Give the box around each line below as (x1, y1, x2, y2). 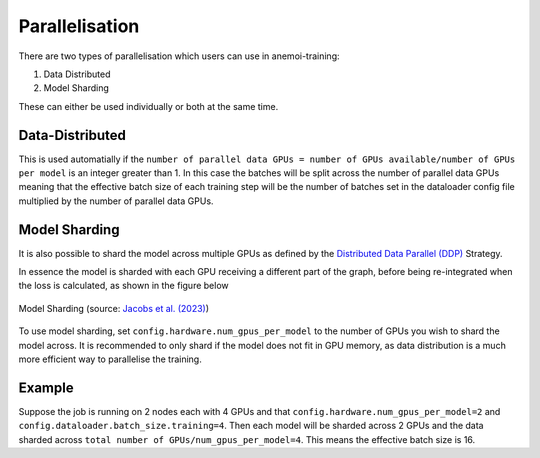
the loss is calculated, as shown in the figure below (18, 280, 229, 292)
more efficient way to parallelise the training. (18, 353, 202, 365)
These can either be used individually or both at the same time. (18, 100, 279, 112)
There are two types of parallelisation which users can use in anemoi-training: (18, 50, 340, 62)
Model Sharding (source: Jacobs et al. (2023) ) (18, 302, 210, 314)
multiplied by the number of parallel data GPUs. (18, 195, 214, 207)
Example (18, 379, 74, 396)
